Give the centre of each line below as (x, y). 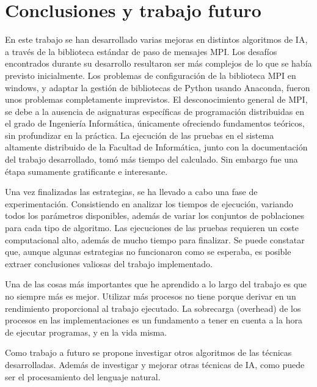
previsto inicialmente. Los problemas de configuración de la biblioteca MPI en (151, 75)
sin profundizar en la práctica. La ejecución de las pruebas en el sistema (140, 135)
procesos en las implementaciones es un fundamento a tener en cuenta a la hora (154, 320)
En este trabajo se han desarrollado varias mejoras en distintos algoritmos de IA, (156, 39)
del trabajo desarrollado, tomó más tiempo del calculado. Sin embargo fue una (151, 159)
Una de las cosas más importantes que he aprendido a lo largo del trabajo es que (156, 284)
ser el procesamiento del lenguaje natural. (83, 376)
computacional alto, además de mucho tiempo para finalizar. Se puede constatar (155, 239)
